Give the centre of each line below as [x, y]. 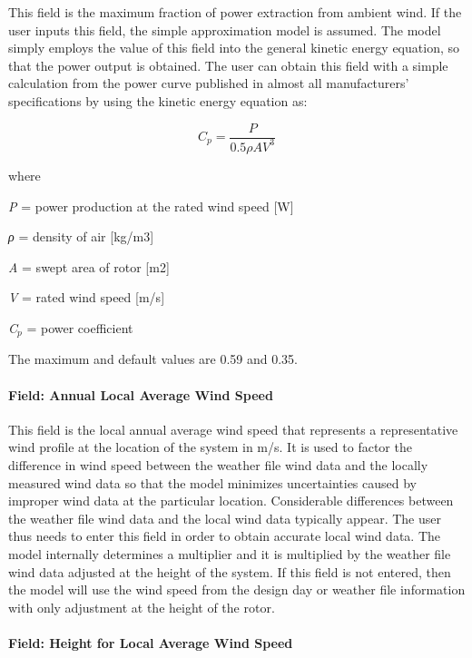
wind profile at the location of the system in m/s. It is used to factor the [210, 447]
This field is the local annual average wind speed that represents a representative [233, 429]
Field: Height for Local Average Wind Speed [151, 642]
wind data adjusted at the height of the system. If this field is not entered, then [230, 571]
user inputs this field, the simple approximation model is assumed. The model [225, 29]
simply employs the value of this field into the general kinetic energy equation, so [234, 48]
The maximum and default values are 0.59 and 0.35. [153, 359]
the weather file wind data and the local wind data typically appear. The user [225, 518]
